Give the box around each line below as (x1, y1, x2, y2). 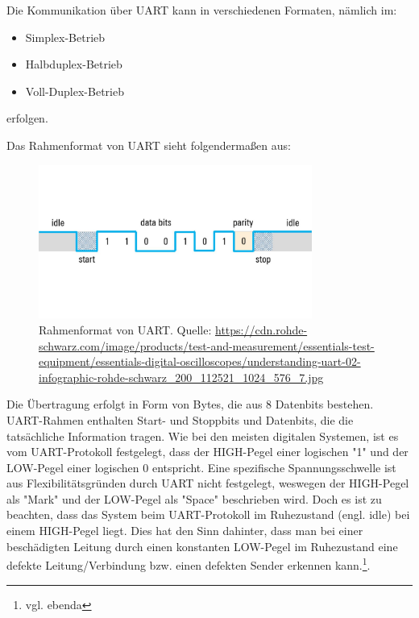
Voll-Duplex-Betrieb (25, 82, 124, 99)
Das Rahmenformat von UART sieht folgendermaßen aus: (6, 136, 291, 153)
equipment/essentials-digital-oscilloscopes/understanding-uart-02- (39, 353, 361, 370)
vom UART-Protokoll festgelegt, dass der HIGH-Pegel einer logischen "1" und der (6, 443, 409, 460)
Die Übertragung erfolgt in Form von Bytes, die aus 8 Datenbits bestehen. (6, 396, 374, 413)
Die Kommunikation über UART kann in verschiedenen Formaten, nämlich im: (6, 2, 397, 18)
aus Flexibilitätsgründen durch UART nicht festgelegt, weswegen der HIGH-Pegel (6, 475, 409, 491)
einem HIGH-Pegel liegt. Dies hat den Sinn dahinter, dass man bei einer (6, 522, 363, 539)
